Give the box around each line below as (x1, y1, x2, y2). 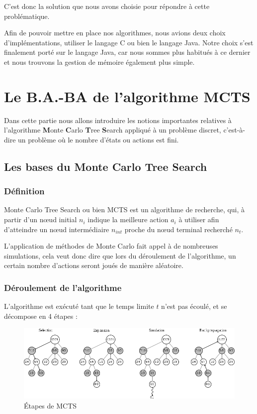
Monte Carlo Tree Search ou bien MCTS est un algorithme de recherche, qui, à (4, 204, 245, 215)
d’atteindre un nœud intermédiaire (4, 224, 109, 234)
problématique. (4, 10, 50, 21)
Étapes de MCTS (24, 400, 77, 411)
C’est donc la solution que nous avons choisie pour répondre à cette (4, 1, 210, 11)
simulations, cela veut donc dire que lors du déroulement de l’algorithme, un (4, 250, 236, 261)
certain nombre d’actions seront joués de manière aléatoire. (4, 260, 183, 271)
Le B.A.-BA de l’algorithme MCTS (4, 86, 251, 106)
